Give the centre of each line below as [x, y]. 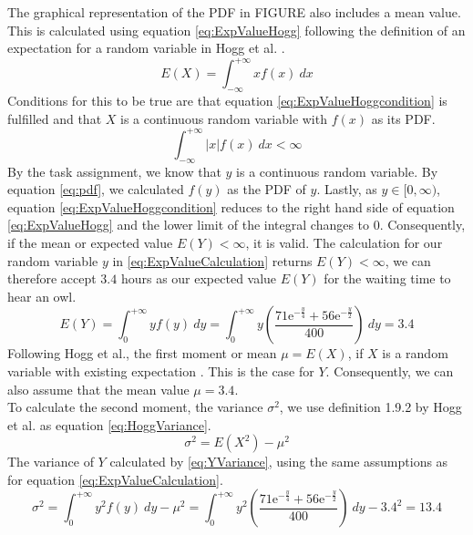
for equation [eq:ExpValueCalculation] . [115, 479]
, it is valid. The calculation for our [344, 242]
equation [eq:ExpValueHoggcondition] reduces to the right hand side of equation [231, 206]
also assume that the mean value [98, 389]
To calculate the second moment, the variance [135, 407]
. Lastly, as [347, 189]
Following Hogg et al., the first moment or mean [142, 353]
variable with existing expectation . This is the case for [161, 370]
